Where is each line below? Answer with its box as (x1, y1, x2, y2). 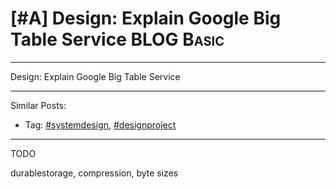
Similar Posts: (10, 99, 67, 111)
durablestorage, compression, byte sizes (10, 167, 179, 179)
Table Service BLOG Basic (10, 28, 225, 51)
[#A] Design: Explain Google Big (10, 7, 282, 30)
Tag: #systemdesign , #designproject (24, 118, 177, 131)
